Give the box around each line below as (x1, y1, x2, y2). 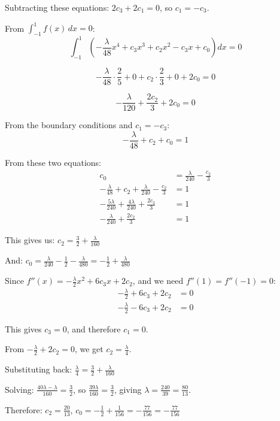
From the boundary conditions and (5, 119, 133, 131)
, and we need (132, 274, 184, 287)
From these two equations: (5, 156, 101, 168)
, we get (74, 343, 104, 355)
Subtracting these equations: (5, 1, 109, 13)
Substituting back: (5, 363, 72, 375)
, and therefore (66, 322, 121, 335)
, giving (114, 383, 142, 395)
